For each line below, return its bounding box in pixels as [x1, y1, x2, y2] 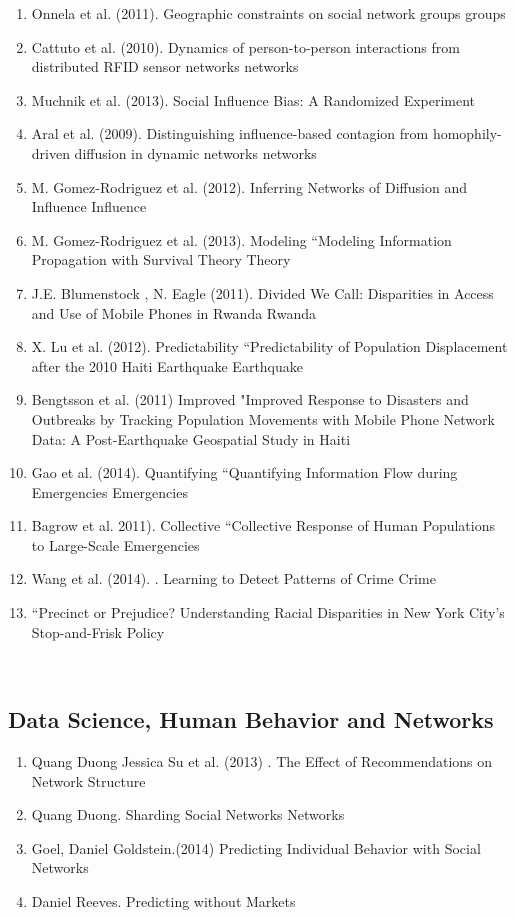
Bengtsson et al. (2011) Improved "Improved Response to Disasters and [31, 389, 469, 410]
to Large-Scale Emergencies [31, 534, 200, 555]
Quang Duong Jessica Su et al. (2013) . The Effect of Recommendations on [31, 751, 493, 772]
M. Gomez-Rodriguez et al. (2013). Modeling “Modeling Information [31, 229, 452, 250]
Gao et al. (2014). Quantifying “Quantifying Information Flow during [31, 462, 458, 483]
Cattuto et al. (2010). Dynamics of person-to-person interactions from [31, 36, 460, 57]
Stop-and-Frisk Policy [31, 621, 165, 642]
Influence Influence [31, 196, 147, 217]
